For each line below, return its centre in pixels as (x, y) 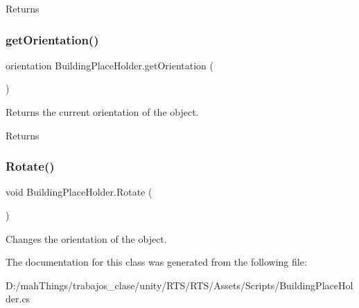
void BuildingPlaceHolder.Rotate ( (79, 192)
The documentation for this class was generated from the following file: (156, 262)
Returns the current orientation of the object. (102, 112)
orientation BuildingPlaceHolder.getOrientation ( (110, 65)
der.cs (18, 299)
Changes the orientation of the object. (86, 238)
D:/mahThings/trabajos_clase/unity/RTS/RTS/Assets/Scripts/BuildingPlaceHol (179, 285)
